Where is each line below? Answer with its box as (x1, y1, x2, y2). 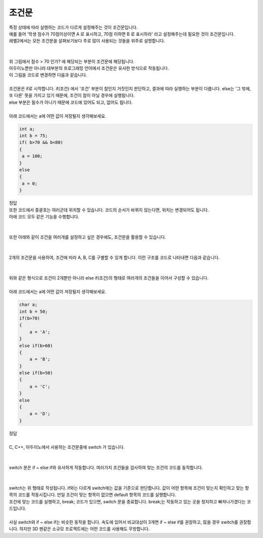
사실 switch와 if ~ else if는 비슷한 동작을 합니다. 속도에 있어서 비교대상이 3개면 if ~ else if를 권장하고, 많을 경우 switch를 (9, 519, 239, 525)
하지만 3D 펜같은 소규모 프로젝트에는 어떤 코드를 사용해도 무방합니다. (19, 526, 150, 532)
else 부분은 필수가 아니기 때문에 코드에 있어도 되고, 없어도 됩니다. (9, 99, 133, 105)
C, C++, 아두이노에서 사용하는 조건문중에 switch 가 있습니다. (9, 444, 125, 450)
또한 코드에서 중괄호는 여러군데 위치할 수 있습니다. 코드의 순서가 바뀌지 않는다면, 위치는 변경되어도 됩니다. (9, 207, 209, 213)
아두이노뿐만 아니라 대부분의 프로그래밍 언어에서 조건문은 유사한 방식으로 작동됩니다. (9, 65, 169, 71)
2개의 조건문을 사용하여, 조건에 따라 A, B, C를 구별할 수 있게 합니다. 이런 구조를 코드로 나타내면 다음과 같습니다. (9, 255, 220, 260)
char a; (19, 302, 38, 307)
